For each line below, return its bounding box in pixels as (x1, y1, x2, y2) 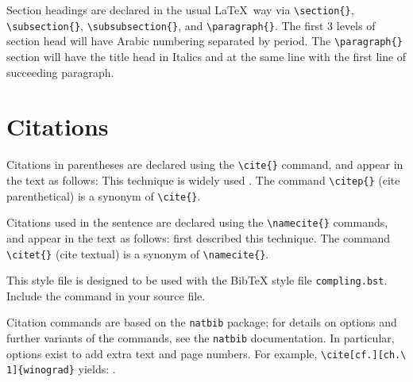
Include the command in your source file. (6, 287, 206, 304)
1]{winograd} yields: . (6, 361, 116, 377)
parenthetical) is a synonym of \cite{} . (6, 187, 201, 204)
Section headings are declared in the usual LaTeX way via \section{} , (6, 2, 354, 17)
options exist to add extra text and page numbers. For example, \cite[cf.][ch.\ (6, 345, 407, 361)
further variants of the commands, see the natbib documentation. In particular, (6, 330, 395, 346)
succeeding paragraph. (6, 63, 114, 80)
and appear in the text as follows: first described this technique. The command (6, 229, 391, 246)
